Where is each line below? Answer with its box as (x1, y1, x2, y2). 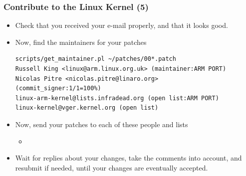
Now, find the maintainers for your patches (15, 36, 147, 47)
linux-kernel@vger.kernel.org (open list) (15, 104, 159, 112)
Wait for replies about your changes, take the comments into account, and (15, 153, 242, 163)
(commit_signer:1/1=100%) (15, 85, 101, 92)
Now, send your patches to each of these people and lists (15, 119, 188, 129)
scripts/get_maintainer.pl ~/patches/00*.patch (15, 55, 176, 63)
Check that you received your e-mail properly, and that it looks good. (15, 20, 228, 30)
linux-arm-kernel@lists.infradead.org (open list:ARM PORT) (15, 94, 219, 102)
